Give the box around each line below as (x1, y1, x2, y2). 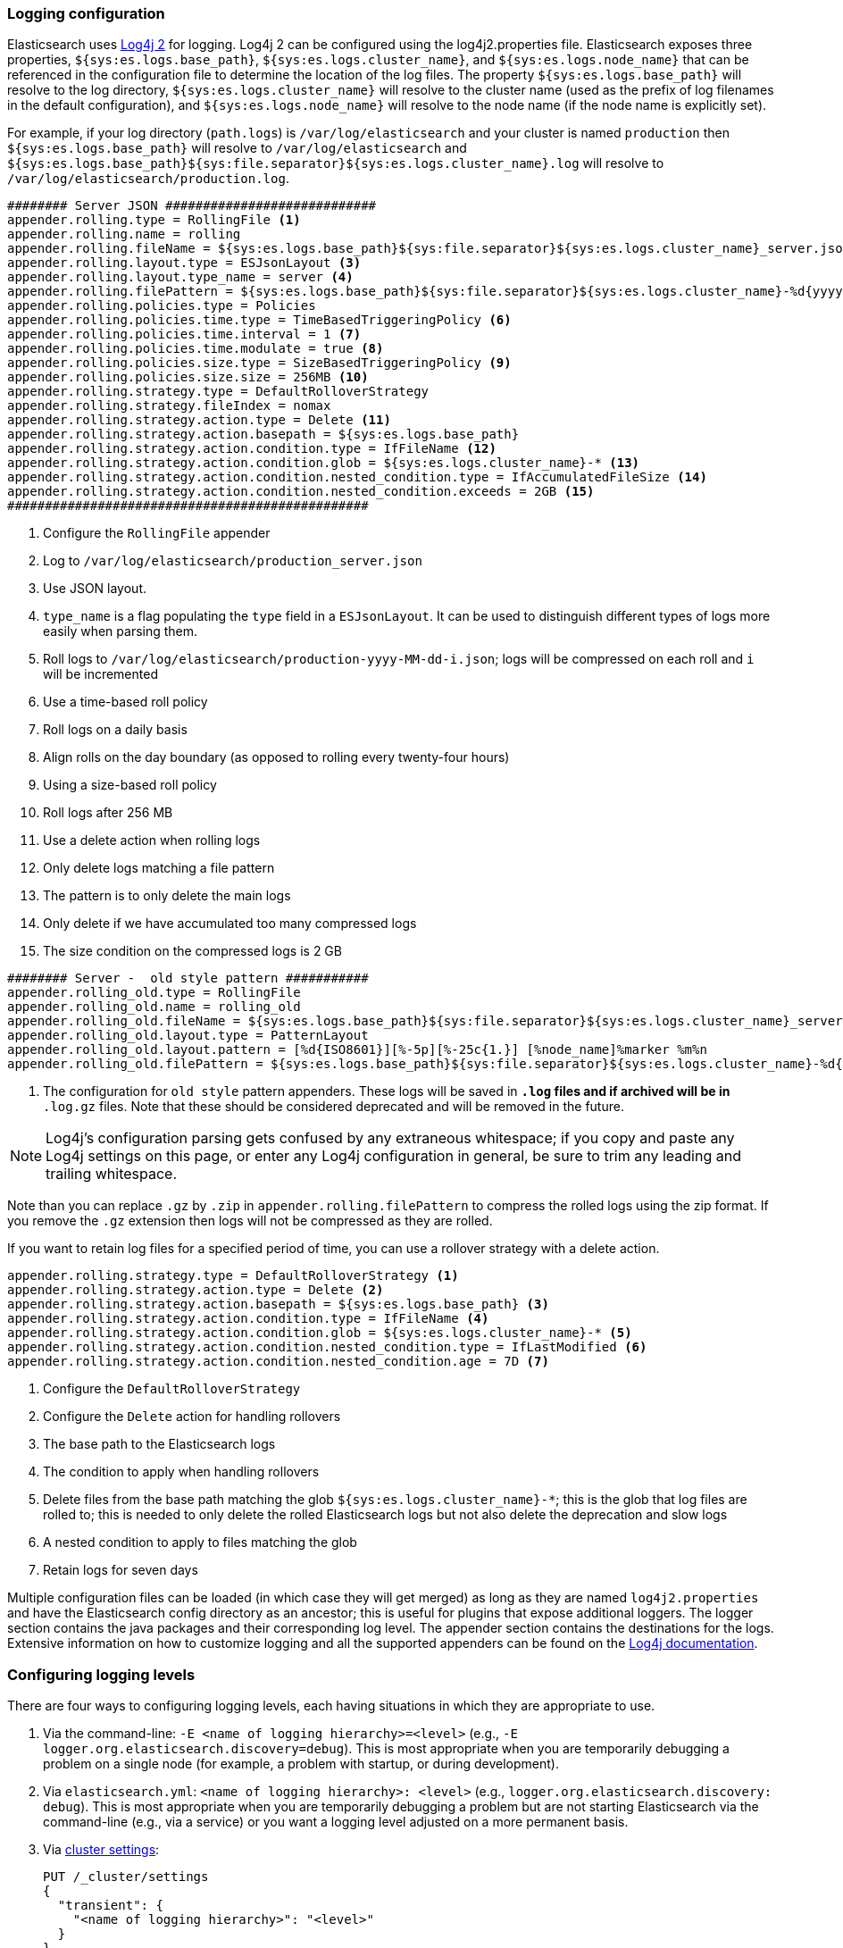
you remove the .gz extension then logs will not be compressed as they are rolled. (7, 1213, 493, 1229)
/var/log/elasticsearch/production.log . (7, 171, 289, 187)
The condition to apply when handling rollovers (43, 1464, 320, 1480)
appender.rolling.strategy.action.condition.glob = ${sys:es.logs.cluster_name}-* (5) (7, 1325, 632, 1341)
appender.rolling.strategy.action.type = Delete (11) (7, 413, 391, 428)
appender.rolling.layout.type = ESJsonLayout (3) (7, 255, 362, 271)
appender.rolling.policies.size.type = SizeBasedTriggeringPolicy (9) (7, 355, 512, 371)
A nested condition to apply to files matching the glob (43, 1534, 357, 1551)
